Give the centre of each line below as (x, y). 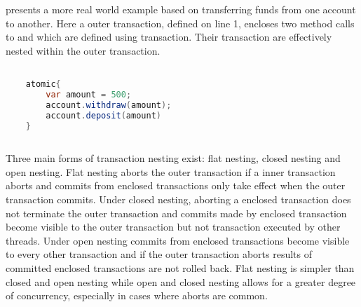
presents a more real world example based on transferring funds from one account (181, 9)
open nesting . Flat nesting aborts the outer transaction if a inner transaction (171, 171)
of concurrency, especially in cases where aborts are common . (137, 295)
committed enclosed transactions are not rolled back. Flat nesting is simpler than (180, 268)
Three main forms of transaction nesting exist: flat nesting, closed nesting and (173, 158)
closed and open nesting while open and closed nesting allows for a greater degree (181, 281)
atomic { (43, 84)
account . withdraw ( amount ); (109, 105)
